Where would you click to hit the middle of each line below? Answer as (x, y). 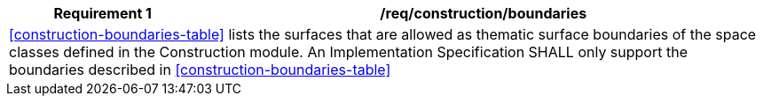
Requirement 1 (103, 13)
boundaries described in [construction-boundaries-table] (200, 70)
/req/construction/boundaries (484, 13)
